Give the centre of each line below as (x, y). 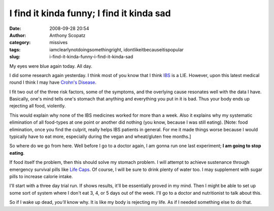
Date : (15, 28)
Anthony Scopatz (67, 35)
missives (59, 43)
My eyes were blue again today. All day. (51, 66)
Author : (18, 35)
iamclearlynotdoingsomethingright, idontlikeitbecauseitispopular (116, 49)
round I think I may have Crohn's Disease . (53, 82)
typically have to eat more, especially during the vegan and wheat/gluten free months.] (100, 136)
